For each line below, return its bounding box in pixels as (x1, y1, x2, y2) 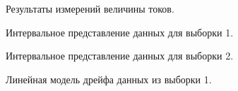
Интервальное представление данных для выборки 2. (6, 48, 234, 63)
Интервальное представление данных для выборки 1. (6, 24, 234, 39)
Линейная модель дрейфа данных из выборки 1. (6, 71, 212, 86)
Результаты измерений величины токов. (6, 1, 174, 15)
